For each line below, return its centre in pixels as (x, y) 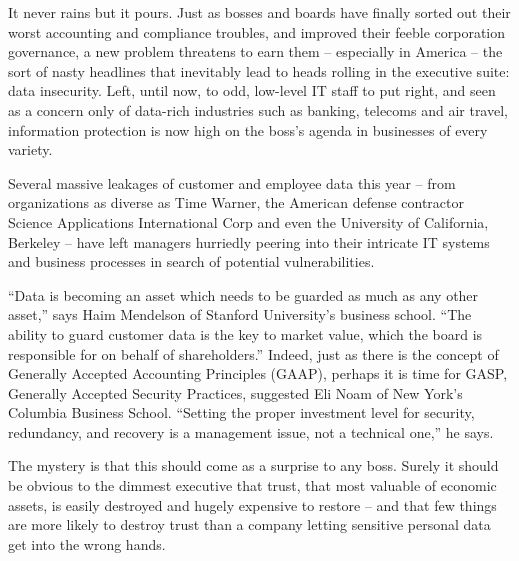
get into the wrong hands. (87, 543)
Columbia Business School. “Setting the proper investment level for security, (241, 412)
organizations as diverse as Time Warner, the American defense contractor (236, 202)
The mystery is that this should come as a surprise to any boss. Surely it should (253, 465)
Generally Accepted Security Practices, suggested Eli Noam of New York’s (235, 392)
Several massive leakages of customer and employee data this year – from (232, 182)
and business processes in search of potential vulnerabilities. (191, 261)
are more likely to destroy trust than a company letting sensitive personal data (249, 524)
